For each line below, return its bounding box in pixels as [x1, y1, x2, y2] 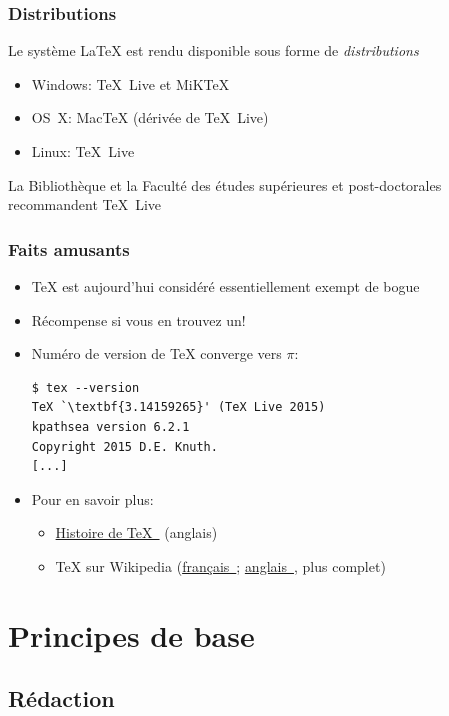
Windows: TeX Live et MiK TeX [31, 73, 230, 94]
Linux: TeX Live [31, 141, 135, 161]
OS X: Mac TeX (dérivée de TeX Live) [31, 107, 269, 128]
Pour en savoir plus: [31, 488, 154, 509]
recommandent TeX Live [8, 194, 162, 215]
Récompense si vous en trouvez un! [31, 309, 246, 330]
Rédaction [8, 683, 115, 714]
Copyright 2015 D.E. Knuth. [31, 439, 218, 454]
